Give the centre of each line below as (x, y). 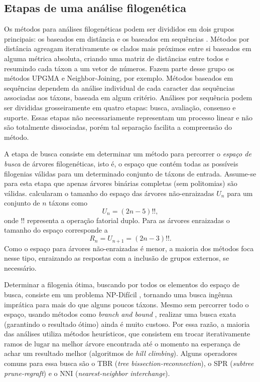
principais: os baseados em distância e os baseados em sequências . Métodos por (127, 38)
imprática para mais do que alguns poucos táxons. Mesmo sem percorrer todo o (126, 304)
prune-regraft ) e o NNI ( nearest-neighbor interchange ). (87, 373)
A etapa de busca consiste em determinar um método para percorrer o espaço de (128, 154)
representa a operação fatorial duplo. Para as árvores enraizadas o (128, 220)
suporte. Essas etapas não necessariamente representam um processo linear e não (128, 117)
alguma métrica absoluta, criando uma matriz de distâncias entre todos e (116, 58)
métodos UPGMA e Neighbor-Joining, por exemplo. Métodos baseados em (119, 78)
